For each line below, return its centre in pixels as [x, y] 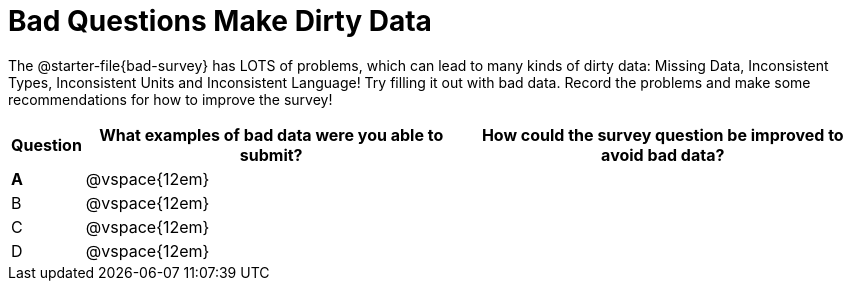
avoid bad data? [663, 154]
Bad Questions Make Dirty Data [220, 21]
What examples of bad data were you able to [271, 134]
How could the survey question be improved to [662, 134]
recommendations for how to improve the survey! [170, 99]
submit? [271, 154]
